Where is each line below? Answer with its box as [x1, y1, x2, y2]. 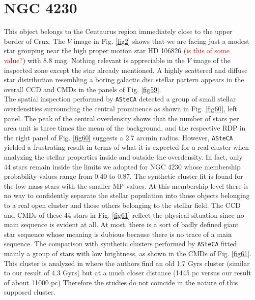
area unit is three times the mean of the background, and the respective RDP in [4, 123, 246, 133]
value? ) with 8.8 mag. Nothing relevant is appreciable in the [4, 55, 185, 65]
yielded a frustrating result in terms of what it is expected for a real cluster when [4, 142, 249, 152]
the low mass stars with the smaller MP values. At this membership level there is [4, 180, 249, 191]
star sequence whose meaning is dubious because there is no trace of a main [4, 229, 232, 239]
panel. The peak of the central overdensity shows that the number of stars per [4, 113, 239, 123]
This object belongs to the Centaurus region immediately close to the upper [4, 26, 232, 36]
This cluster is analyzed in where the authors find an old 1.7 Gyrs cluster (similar [4, 258, 250, 268]
